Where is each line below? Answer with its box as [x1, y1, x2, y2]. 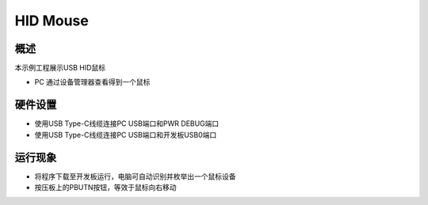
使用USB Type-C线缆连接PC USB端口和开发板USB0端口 [34, 130, 217, 139]
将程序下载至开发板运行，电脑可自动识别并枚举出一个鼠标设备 [34, 171, 236, 181]
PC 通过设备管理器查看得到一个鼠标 [34, 78, 151, 87]
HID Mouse [14, 12, 89, 29]
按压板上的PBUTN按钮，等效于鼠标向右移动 [34, 183, 178, 192]
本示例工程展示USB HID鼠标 [14, 63, 106, 73]
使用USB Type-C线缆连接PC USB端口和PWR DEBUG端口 [34, 119, 220, 128]
